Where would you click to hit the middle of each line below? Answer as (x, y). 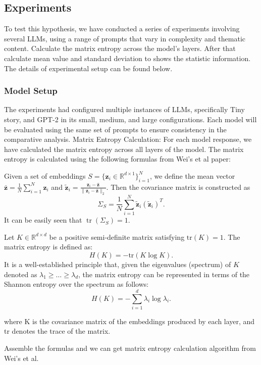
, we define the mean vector (192, 175)
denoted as (21, 274)
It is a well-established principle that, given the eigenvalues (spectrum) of (118, 264)
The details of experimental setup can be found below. (88, 68)
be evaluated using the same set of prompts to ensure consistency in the (115, 129)
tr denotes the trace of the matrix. (57, 331)
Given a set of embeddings (45, 175)
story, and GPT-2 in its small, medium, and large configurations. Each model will (130, 119)
